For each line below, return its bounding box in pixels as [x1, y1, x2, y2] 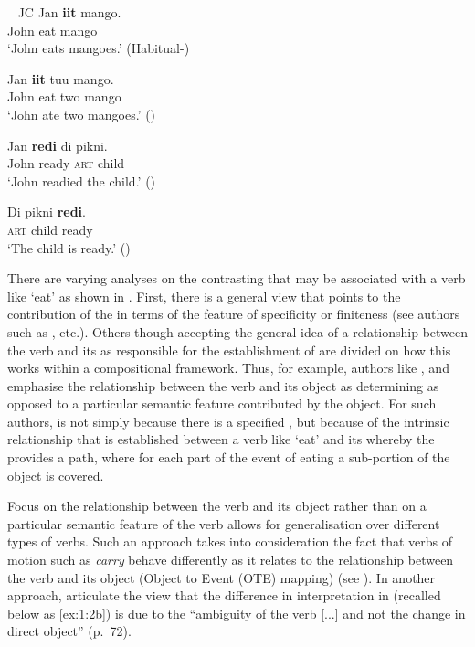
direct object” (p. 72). [7, 621, 132, 641]
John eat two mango [7, 87, 121, 106]
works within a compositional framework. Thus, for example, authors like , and [7, 358, 449, 377]
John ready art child [7, 154, 125, 173]
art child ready [7, 219, 93, 239]
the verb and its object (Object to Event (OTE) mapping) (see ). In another [7, 567, 436, 587]
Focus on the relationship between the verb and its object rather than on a [7, 496, 427, 515]
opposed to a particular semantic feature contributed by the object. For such [7, 394, 437, 413]
